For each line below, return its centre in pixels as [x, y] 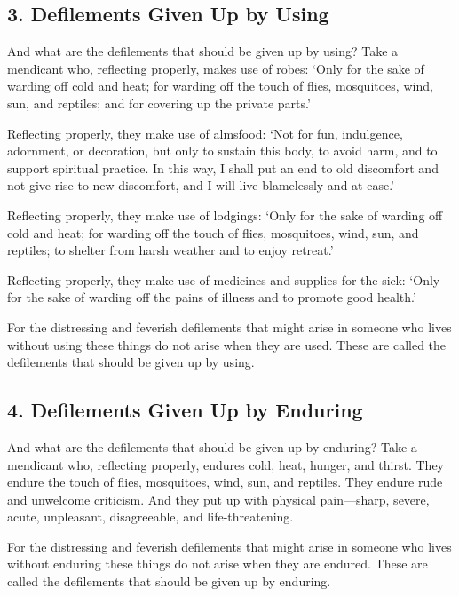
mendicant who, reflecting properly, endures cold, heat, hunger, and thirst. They [226, 464]
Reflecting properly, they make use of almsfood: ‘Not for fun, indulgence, [205, 133]
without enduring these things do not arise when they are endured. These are [218, 564]
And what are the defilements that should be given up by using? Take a [203, 51]
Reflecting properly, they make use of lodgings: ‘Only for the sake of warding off [225, 215]
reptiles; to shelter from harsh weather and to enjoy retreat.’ [170, 250]
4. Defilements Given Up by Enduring [185, 410]
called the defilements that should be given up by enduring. [169, 581]
